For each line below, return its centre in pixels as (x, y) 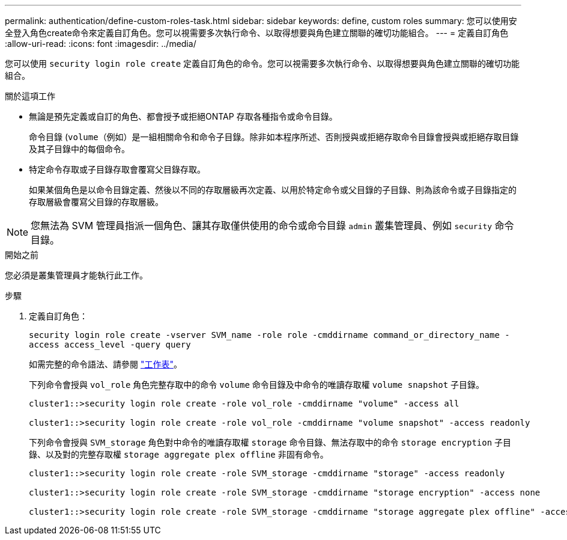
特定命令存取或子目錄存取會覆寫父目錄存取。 (117, 169)
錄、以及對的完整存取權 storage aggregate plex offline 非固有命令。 (179, 454)
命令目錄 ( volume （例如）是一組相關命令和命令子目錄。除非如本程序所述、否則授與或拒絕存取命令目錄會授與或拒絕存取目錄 (274, 137)
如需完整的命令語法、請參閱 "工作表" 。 (105, 364)
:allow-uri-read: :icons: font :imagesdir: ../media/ (101, 44)
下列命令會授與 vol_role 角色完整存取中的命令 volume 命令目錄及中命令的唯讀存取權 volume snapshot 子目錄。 (257, 385)
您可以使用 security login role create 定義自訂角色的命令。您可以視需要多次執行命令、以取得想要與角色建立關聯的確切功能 (262, 63)
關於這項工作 (30, 96)
